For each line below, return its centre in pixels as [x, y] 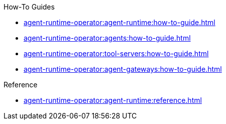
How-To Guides [29, 7]
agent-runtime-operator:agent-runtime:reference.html [113, 100]
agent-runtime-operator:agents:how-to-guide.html [107, 38]
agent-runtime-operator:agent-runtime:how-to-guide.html [120, 22]
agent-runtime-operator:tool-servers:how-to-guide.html [116, 53]
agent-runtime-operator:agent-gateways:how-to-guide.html [123, 69]
